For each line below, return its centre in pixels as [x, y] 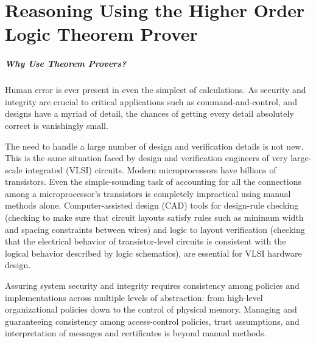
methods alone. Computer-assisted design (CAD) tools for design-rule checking [152, 205]
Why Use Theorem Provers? [66, 64]
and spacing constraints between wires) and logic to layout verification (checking [155, 229]
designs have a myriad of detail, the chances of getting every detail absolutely [149, 113]
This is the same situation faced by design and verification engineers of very [146, 158]
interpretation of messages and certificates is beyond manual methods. [136, 333]
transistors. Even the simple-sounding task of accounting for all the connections [153, 182]
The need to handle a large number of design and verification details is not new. [154, 146]
